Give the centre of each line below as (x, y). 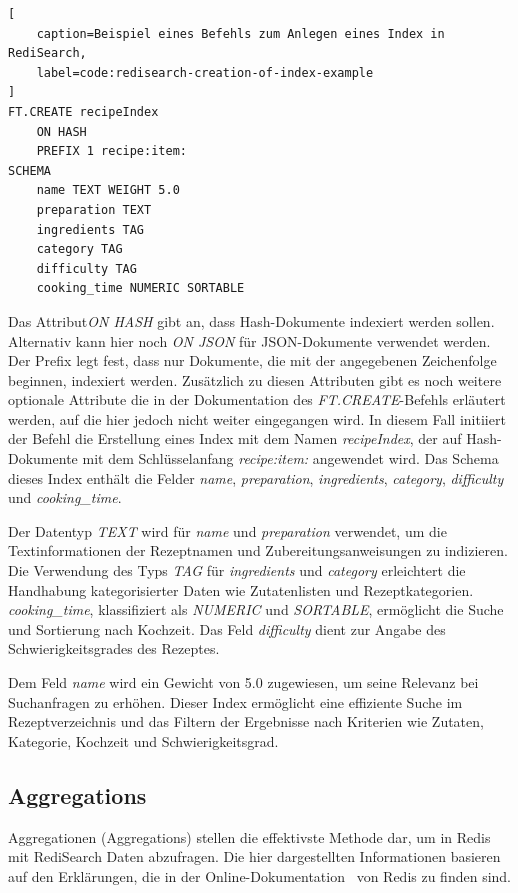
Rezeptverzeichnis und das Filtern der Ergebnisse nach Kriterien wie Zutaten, (246, 721)
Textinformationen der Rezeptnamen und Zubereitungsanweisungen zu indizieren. (258, 550)
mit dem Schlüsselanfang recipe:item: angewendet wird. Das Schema (290, 458)
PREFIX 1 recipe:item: (111, 151)
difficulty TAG (86, 268)
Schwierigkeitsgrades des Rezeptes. (114, 648)
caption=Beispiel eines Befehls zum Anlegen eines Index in (240, 33)
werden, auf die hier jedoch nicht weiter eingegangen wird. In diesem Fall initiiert (257, 418)
